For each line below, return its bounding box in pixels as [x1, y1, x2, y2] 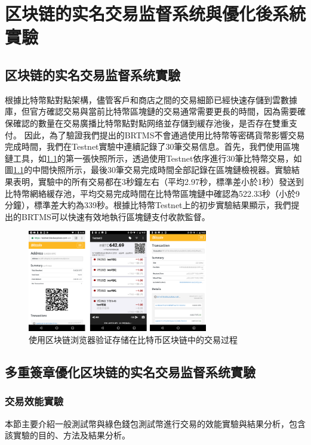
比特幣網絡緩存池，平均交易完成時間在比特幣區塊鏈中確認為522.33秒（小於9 [5, 187, 300, 199]
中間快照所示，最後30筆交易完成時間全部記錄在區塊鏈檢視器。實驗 [32, 163, 291, 176]
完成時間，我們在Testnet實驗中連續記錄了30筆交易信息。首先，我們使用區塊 [5, 140, 300, 153]
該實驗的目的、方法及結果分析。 [5, 429, 130, 441]
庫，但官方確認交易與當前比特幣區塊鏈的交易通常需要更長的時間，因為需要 [5, 105, 297, 118]
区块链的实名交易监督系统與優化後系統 [5, 1, 306, 26]
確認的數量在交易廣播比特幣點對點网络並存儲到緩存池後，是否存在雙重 [13, 116, 289, 129]
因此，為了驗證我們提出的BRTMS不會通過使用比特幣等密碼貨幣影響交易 [24, 128, 305, 141]
